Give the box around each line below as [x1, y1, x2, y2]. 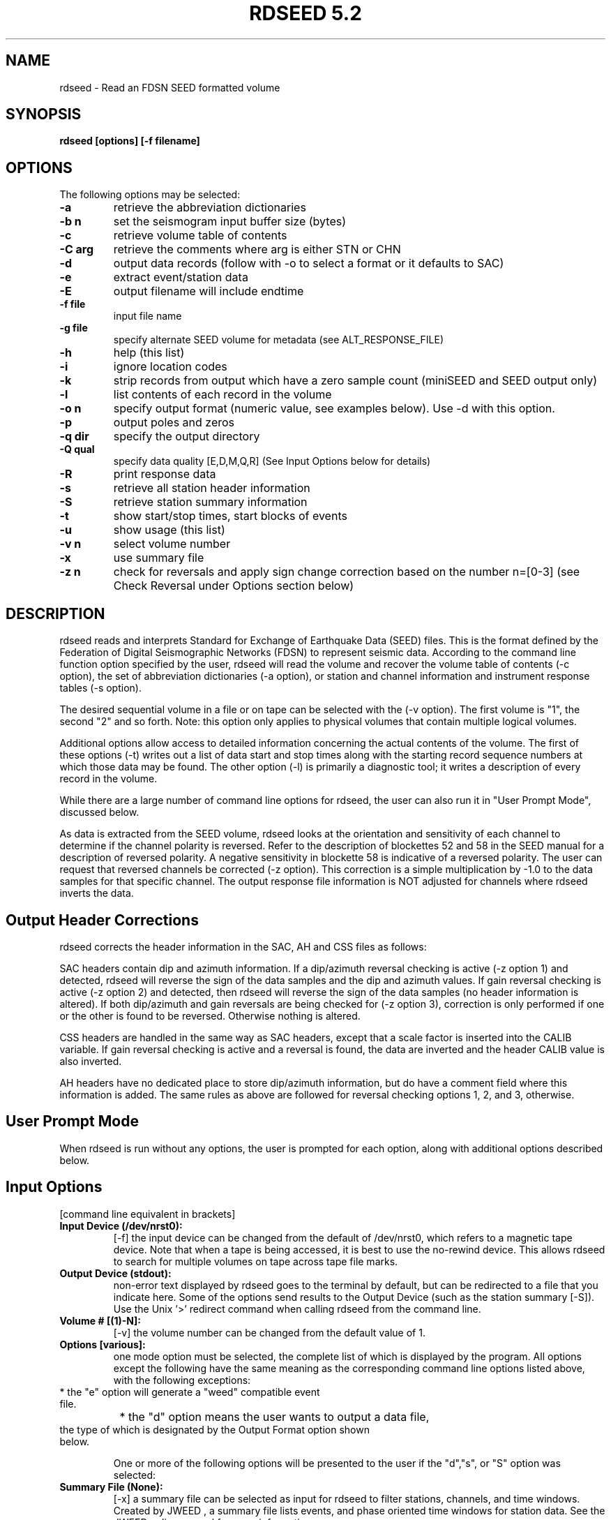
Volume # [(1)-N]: [59, 1314, 141, 1327]
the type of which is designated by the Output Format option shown [59, 1423, 370, 1436]
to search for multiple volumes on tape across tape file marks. [113, 1255, 398, 1267]
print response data [113, 467, 216, 482]
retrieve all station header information [113, 481, 310, 496]
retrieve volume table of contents [113, 228, 287, 243]
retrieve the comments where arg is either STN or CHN [113, 242, 401, 257]
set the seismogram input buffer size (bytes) [113, 214, 347, 229]
